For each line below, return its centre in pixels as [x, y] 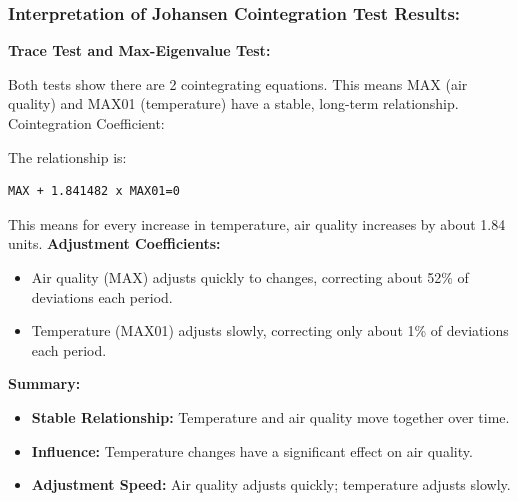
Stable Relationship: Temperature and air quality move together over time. [270, 416]
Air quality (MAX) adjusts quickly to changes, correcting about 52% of [250, 276]
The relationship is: [67, 156]
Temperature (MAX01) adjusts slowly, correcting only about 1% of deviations [270, 330]
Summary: [44, 383]
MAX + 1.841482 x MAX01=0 [94, 191]
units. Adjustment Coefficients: [114, 243]
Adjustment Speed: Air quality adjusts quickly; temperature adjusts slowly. [271, 484]
